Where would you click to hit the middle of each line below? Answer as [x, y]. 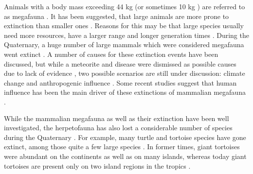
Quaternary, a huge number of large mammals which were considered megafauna [124, 44]
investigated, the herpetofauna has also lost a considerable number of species [118, 128]
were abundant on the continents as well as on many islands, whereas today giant [125, 156]
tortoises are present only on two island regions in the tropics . [97, 165]
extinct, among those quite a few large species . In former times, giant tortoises [122, 147]
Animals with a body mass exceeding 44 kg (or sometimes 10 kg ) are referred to [125, 6]
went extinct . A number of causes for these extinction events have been [111, 54]
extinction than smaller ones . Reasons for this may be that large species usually [124, 26]
